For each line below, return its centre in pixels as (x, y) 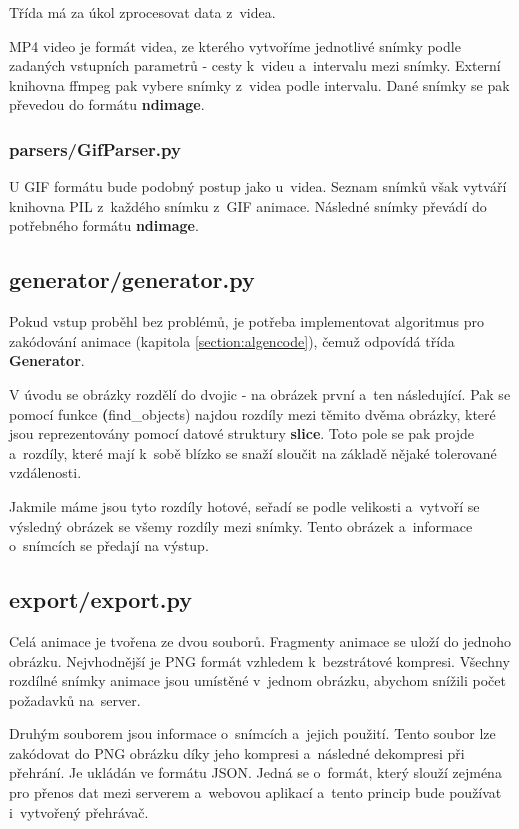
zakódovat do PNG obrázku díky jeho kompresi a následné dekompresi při (237, 752)
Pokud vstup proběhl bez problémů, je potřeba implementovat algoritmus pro (247, 321)
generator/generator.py (132, 279)
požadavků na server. (75, 699)
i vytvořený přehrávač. (79, 811)
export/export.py (100, 599)
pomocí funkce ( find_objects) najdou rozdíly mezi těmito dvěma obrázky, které (252, 413)
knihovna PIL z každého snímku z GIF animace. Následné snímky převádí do (248, 205)
